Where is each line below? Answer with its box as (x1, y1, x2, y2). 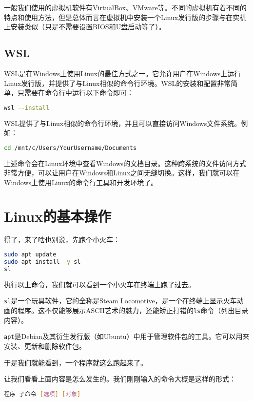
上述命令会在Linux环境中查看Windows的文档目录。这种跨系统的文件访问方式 (4, 158, 247, 168)
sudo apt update (4, 251, 57, 258)
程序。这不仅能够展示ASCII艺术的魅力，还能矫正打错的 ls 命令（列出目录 (17, 305, 249, 316)
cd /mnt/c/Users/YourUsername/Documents (4, 144, 137, 151)
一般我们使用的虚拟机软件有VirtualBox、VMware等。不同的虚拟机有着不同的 (4, 2, 247, 12)
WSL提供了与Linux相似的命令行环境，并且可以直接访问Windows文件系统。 (4, 118, 241, 128)
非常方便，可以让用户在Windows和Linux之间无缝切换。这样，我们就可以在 (4, 168, 240, 178)
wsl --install (4, 104, 50, 111)
